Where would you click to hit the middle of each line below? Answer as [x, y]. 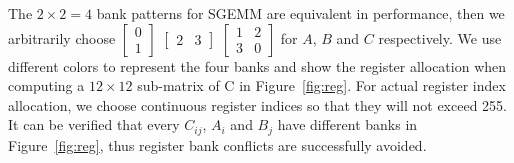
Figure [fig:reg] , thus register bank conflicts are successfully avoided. [217, 144]
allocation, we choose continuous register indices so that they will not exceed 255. [257, 104]
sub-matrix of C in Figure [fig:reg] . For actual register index [321, 85]
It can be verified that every [94, 124]
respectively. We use [440, 37]
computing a [46, 85]
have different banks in [347, 124]
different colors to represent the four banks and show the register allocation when [257, 65]
